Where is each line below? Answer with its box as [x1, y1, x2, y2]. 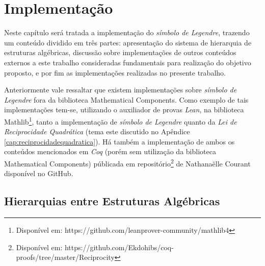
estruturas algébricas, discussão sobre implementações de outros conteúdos [4, 47, 236, 58]
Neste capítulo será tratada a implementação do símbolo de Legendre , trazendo [4, 27, 250, 38]
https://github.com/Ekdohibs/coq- [64, 241, 174, 252]
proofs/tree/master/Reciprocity [16, 252, 115, 262]
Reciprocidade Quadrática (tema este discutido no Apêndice [4, 126, 190, 137]
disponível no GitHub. [4, 168, 73, 179]
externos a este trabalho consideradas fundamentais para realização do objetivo [4, 57, 251, 67]
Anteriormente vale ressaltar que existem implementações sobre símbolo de [4, 84, 237, 95]
